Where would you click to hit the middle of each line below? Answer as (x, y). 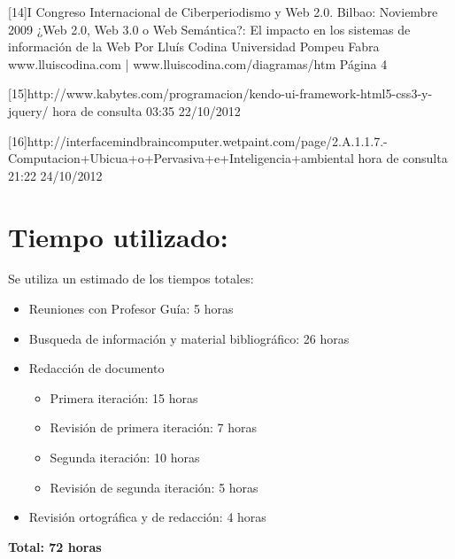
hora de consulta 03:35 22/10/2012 (147, 110)
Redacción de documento (96, 368)
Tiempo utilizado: (118, 236)
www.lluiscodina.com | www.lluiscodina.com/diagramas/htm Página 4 (198, 63)
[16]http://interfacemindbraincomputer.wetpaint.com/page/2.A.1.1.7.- (198, 140)
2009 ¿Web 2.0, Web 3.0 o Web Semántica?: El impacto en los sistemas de (209, 29)
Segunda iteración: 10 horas (125, 458)
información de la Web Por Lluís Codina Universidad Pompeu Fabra (194, 47)
